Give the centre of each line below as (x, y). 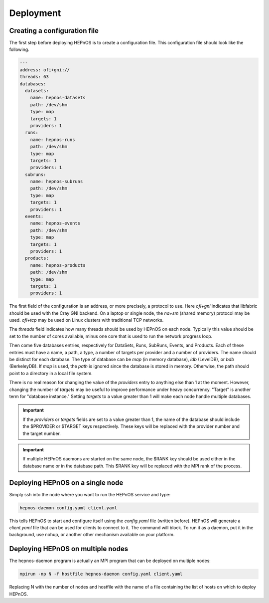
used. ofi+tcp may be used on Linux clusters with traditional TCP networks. (86, 320)
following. (19, 49)
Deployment (35, 13)
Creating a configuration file (54, 31)
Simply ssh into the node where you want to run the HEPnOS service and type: (90, 494)
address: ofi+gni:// (45, 70)
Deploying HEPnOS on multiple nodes (69, 549)
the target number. (42, 433)
